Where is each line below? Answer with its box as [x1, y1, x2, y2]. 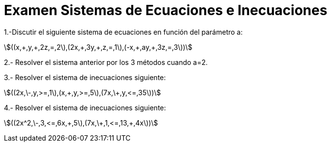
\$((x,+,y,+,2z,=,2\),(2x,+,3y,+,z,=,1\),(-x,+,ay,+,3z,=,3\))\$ [4, 42, 192, 51]
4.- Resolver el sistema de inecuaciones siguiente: [4, 103, 166, 112]
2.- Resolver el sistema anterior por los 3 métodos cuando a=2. [4, 58, 208, 66]
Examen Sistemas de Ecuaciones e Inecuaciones [4, 2, 328, 19]
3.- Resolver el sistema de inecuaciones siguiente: [4, 73, 166, 82]
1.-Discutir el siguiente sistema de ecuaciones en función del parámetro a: [4, 27, 243, 36]
